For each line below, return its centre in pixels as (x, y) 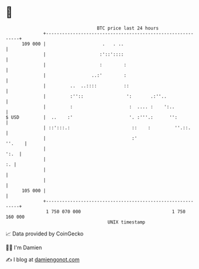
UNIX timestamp (126, 222)
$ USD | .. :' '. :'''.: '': (92, 117)
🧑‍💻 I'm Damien (24, 247)
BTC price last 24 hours (128, 28)
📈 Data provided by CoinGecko (45, 234)
